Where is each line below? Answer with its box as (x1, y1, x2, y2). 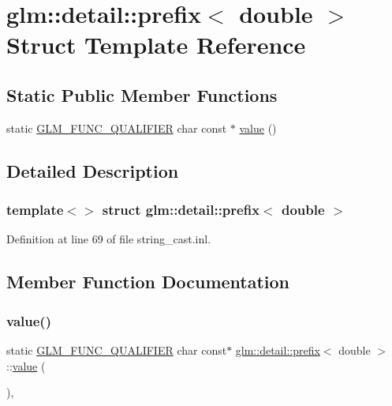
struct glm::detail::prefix (102, 200, 260, 220)
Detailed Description (6, 158, 179, 182)
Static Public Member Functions (6, 82, 278, 107)
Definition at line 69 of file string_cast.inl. (6, 231, 211, 247)
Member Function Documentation (6, 269, 290, 294)
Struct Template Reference (6, 28, 306, 61)
